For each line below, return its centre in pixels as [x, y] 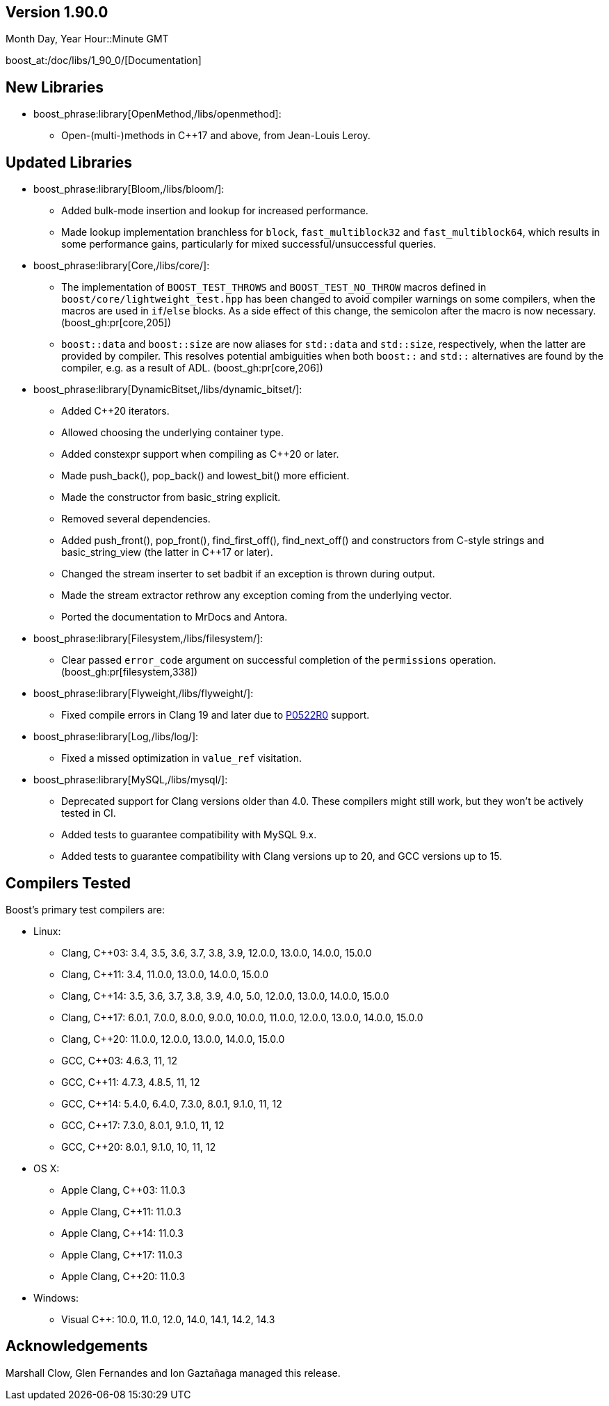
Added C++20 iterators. [115, 411]
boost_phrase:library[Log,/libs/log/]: [116, 737]
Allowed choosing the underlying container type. [173, 433]
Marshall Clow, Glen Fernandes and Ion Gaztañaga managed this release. [173, 1373]
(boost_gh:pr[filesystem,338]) [130, 672]
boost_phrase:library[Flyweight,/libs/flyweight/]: [144, 694]
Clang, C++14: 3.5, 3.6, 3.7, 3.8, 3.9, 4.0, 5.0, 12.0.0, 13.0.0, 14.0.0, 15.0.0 [225, 996]
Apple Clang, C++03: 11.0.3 [123, 1190]
